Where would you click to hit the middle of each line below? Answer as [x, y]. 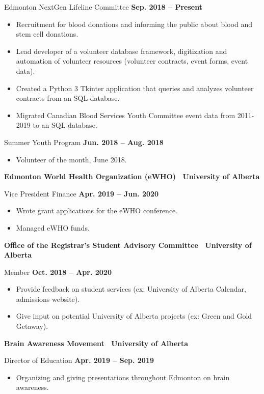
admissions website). [48, 299]
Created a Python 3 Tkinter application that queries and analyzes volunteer [135, 88]
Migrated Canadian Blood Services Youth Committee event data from [126, 115]
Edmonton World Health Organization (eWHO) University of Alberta [132, 176]
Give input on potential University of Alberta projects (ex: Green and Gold [134, 316]
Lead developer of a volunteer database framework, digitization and [122, 51]
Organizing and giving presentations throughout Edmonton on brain [123, 377]
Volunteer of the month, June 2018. [71, 159]
